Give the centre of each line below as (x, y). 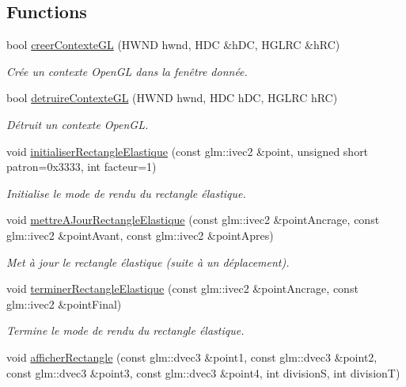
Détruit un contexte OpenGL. (78, 124)
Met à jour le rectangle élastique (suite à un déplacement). (148, 262)
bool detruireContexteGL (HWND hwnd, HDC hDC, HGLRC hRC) (172, 98)
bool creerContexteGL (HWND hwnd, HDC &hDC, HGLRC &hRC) (173, 45)
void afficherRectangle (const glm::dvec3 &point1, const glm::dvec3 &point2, (192, 357)
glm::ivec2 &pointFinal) (64, 304)
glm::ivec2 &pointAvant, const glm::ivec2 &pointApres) (140, 235)
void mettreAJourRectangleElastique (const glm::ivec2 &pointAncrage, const (193, 220)
